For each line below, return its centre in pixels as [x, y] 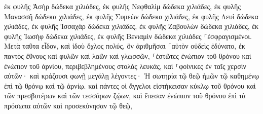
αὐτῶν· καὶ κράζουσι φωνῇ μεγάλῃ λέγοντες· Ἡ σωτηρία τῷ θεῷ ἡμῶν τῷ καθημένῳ [132, 76]
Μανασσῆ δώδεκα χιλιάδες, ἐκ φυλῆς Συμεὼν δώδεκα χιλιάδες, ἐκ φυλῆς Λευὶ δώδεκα [131, 16]
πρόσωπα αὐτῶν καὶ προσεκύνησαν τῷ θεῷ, [68, 105]
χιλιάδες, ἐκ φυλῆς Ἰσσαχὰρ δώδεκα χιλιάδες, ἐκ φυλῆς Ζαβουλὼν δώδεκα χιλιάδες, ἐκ [131, 26]
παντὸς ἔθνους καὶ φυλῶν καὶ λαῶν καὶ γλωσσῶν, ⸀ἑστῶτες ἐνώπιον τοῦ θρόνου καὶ [128, 55]
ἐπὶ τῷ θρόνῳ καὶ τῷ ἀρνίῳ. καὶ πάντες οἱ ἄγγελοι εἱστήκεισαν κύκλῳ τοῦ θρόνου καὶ [130, 85]
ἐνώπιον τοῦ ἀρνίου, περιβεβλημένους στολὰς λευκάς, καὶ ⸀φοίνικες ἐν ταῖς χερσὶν [125, 66]
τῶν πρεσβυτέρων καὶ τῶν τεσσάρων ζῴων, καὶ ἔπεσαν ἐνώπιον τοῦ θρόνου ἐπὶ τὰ [125, 96]
